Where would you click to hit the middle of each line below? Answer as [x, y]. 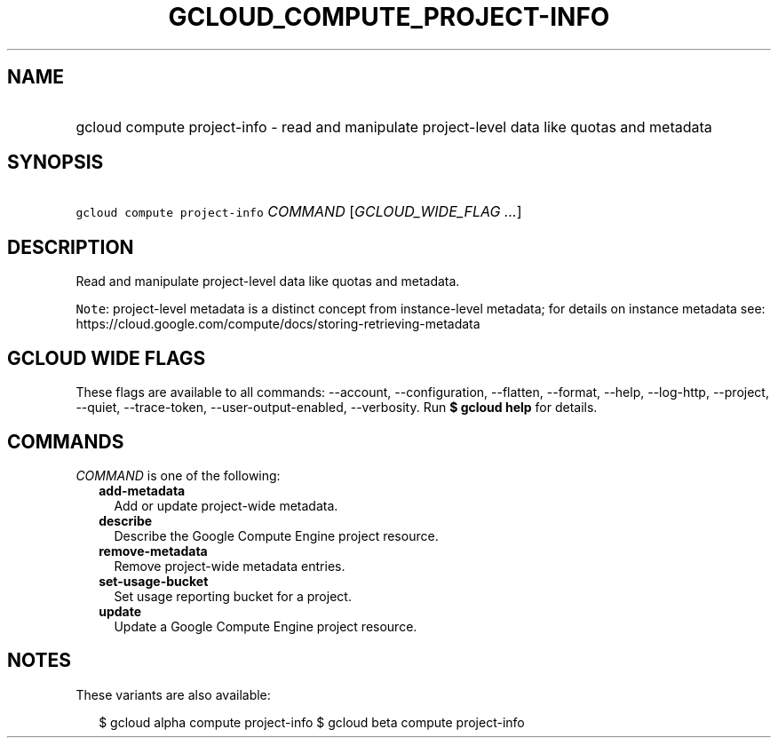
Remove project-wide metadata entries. [230, 566]
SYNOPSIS [56, 162]
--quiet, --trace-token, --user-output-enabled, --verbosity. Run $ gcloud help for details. [337, 408]
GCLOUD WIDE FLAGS [107, 358]
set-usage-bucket [154, 581]
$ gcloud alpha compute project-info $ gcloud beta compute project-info [312, 722]
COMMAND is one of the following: [178, 475]
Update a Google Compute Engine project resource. [266, 626]
